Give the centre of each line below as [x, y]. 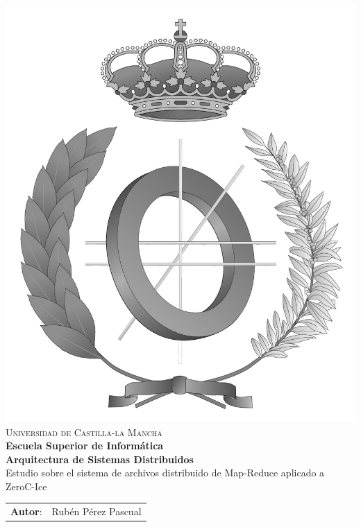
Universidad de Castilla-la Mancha [84, 432]
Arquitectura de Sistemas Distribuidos [100, 459]
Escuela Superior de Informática [85, 446]
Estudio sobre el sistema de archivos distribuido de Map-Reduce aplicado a [165, 473]
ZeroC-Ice [26, 486]
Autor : [26, 511]
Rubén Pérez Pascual [96, 511]
